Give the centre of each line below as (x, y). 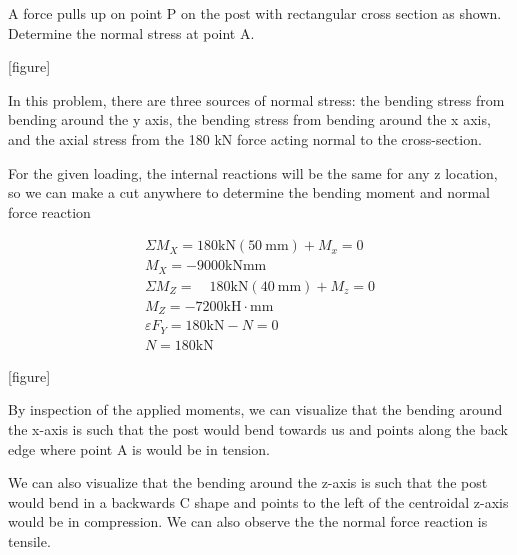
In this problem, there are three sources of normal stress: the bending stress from (256, 99)
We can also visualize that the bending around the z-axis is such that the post (248, 482)
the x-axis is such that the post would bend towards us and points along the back (258, 429)
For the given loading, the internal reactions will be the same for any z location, (253, 172)
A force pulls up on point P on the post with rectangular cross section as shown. (255, 13)
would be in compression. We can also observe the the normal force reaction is (248, 521)
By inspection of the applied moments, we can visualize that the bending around (255, 409)
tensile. (29, 541)
